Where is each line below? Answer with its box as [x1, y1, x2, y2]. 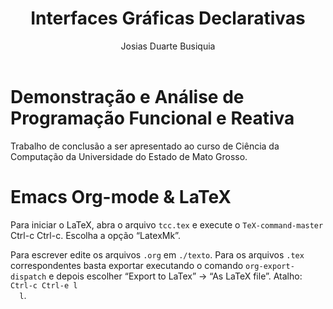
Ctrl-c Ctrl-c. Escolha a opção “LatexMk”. [10, 229, 181, 241]
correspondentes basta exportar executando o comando [10, 259, 244, 271]
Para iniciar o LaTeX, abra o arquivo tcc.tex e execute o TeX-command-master [10, 218, 324, 231]
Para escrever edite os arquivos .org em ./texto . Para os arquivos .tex [10, 248, 305, 261]
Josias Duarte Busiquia [120, 40, 216, 52]
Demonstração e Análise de [10, 85, 245, 108]
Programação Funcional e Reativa [10, 107, 295, 129]
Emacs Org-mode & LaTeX [10, 185, 232, 208]
